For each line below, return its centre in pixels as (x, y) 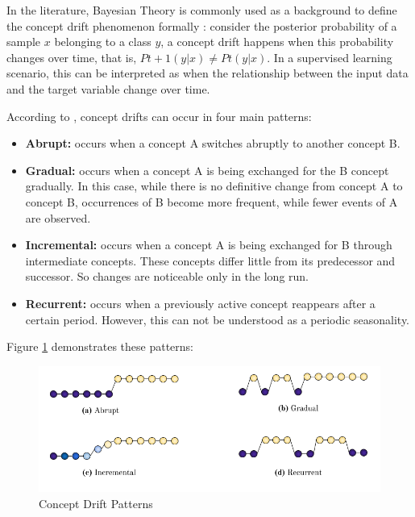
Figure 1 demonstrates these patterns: (100, 346)
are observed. (58, 217)
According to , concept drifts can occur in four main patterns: (159, 116)
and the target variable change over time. (108, 88)
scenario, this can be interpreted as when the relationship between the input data (207, 73)
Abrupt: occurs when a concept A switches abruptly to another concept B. (213, 143)
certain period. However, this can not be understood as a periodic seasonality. (218, 319)
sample (24, 42)
